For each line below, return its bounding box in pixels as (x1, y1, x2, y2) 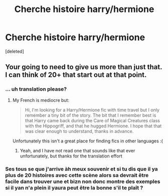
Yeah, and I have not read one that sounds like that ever (20, 147, 135, 153)
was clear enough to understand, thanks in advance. (25, 128, 134, 134)
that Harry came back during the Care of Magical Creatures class (25, 117, 160, 123)
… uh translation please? (5, 86, 67, 93)
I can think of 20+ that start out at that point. (5, 71, 147, 79)
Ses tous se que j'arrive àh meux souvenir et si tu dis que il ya (5, 165, 158, 172)
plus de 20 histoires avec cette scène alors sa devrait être (5, 171, 149, 178)
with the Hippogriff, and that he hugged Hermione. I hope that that (25, 123, 162, 129)
